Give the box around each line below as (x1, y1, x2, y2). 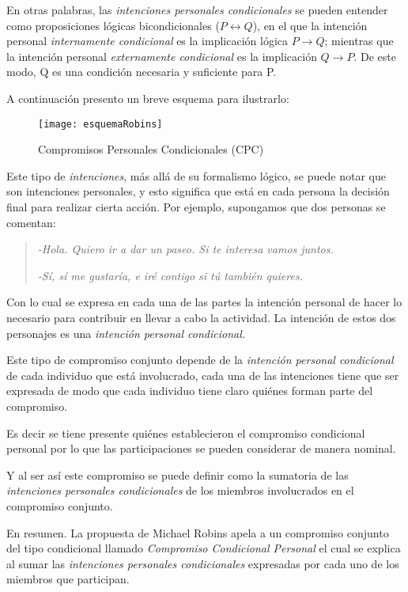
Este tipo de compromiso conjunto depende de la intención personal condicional (6, 351, 394, 368)
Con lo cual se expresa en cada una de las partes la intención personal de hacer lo (6, 294, 402, 310)
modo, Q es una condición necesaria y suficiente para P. (6, 63, 277, 80)
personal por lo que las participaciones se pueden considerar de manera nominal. (6, 440, 396, 457)
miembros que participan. (6, 571, 130, 587)
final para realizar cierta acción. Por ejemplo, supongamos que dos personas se (6, 199, 386, 214)
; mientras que (324, 32, 394, 49)
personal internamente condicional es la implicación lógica (6, 32, 288, 49)
